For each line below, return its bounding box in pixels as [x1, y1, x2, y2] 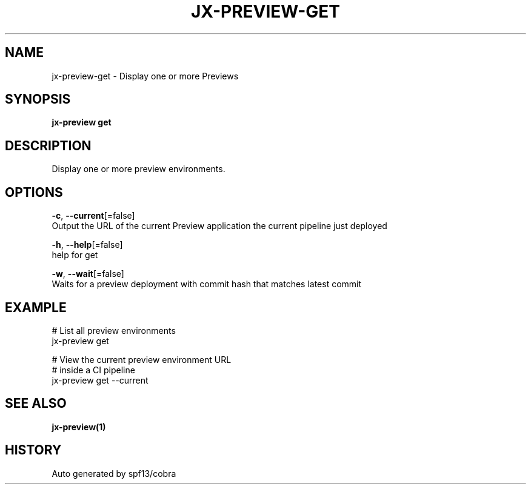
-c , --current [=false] [52, 210, 135, 221]
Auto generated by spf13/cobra [52, 468, 176, 479]
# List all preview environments [52, 325, 176, 336]
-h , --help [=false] [52, 239, 123, 250]
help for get [52, 250, 98, 261]
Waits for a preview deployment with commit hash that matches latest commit [52, 279, 362, 290]
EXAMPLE [5, 299, 67, 315]
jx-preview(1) [52, 421, 106, 432]
